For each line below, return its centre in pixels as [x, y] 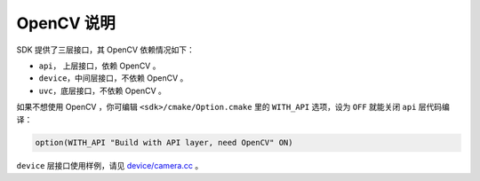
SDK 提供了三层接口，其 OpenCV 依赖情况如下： [105, 50]
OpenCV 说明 [66, 23]
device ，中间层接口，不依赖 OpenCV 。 [113, 78]
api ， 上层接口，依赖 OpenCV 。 [100, 66]
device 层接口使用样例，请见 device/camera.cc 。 [110, 166]
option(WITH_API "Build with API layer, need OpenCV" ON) [164, 143]
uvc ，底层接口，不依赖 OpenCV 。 [102, 90]
